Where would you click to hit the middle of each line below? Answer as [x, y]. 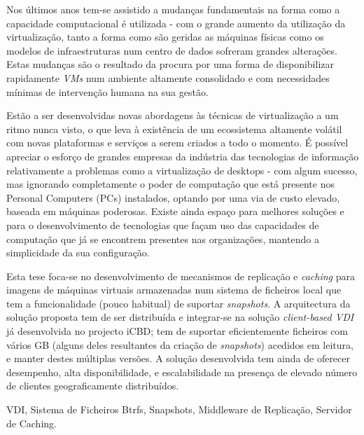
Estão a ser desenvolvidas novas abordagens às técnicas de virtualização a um [173, 115]
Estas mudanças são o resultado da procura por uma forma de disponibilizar [170, 64]
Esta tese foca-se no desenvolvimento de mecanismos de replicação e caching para [181, 276]
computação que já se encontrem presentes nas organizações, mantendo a [163, 239]
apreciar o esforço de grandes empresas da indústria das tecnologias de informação [183, 156]
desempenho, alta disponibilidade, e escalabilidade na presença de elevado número [182, 372]
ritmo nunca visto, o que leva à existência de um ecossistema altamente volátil [174, 129]
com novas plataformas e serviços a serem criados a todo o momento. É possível [177, 143]
